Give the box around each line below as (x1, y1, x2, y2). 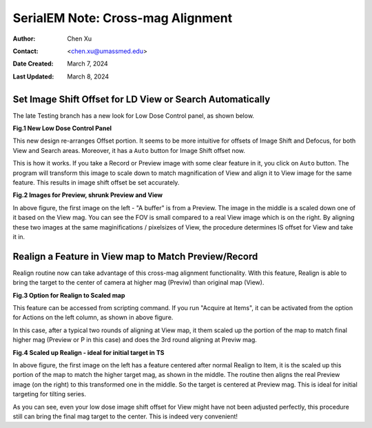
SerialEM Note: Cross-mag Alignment (12, 10, 233, 26)
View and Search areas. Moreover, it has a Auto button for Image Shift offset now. (12, 146, 246, 154)
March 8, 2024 (67, 72, 110, 81)
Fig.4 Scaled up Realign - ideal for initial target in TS (12, 348, 165, 356)
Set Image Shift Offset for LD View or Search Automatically (12, 93, 271, 105)
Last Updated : (12, 72, 54, 81)
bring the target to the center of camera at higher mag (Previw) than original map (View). (12, 278, 265, 287)
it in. (12, 232, 25, 241)
